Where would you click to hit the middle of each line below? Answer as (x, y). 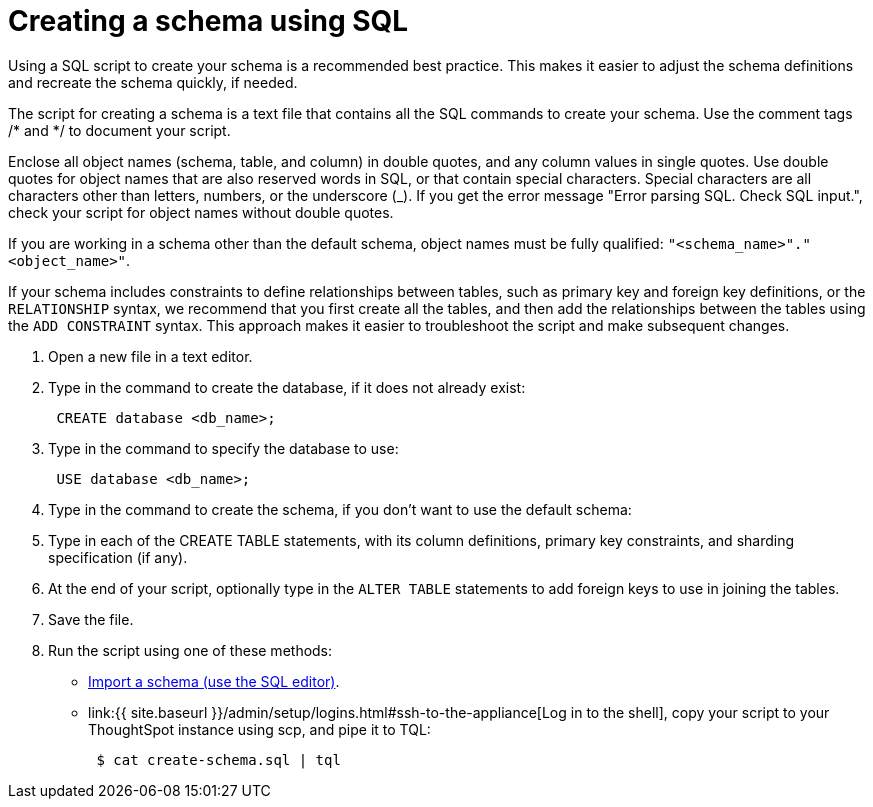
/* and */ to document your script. (119, 130)
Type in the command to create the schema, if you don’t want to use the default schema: (340, 509)
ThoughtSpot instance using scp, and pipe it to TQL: (259, 729)
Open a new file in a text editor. (150, 356)
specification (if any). (118, 557)
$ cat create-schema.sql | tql (218, 759)
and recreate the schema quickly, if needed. (153, 82)
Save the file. (91, 619)
